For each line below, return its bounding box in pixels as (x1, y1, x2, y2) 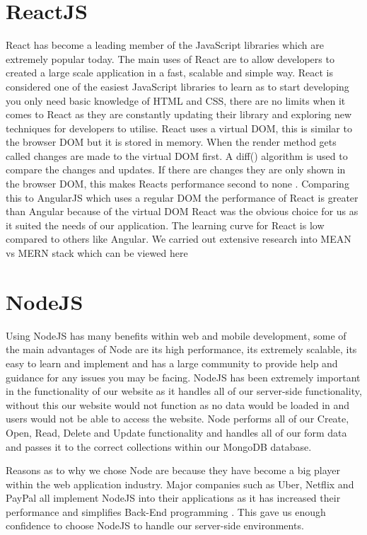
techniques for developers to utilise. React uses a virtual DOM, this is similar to (6, 120, 352, 135)
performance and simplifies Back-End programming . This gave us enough (6, 504, 326, 519)
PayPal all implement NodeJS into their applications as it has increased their (6, 490, 341, 505)
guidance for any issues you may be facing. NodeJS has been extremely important (6, 369, 361, 384)
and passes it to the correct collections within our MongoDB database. (6, 439, 312, 454)
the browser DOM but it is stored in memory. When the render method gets (6, 134, 337, 149)
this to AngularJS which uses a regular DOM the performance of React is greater (6, 190, 359, 205)
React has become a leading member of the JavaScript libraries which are (6, 38, 324, 52)
